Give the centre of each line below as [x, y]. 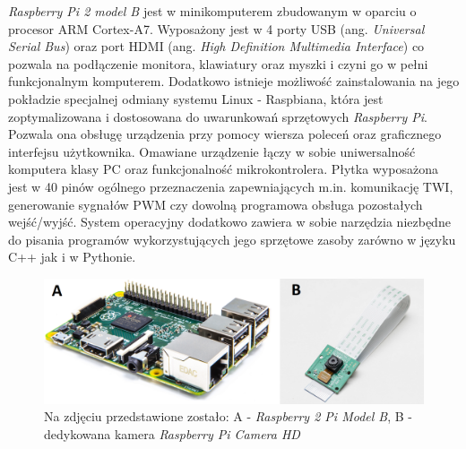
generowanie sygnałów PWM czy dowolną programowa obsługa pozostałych [216, 204]
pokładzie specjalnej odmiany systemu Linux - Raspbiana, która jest [196, 98]
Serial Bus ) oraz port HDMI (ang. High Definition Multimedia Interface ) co [216, 46]
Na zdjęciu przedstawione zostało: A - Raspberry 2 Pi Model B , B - [228, 416]
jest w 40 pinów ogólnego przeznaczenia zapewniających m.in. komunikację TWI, [231, 186]
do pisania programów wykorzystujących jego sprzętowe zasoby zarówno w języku [232, 239]
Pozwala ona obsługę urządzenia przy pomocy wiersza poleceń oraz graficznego [225, 134]
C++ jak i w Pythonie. [72, 257]
